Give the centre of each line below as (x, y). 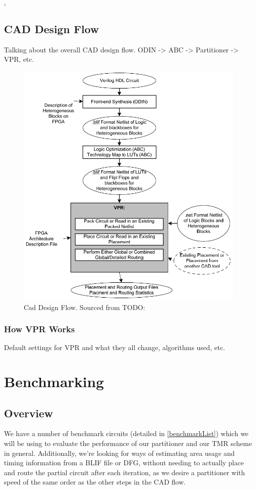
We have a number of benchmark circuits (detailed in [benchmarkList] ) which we (126, 433)
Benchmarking (54, 381)
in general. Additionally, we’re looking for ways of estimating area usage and (119, 453)
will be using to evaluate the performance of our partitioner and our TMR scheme (128, 443)
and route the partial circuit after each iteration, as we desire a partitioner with (125, 472)
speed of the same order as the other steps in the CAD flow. (95, 482)
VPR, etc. (19, 59)
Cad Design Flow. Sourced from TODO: (85, 307)
